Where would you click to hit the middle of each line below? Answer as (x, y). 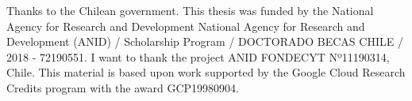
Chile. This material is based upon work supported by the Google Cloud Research (206, 72)
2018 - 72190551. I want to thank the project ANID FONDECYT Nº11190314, (198, 56)
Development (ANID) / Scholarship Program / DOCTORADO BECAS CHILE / (205, 41)
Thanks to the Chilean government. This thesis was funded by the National (190, 10)
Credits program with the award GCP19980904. (123, 87)
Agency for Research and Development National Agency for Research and (186, 26)
